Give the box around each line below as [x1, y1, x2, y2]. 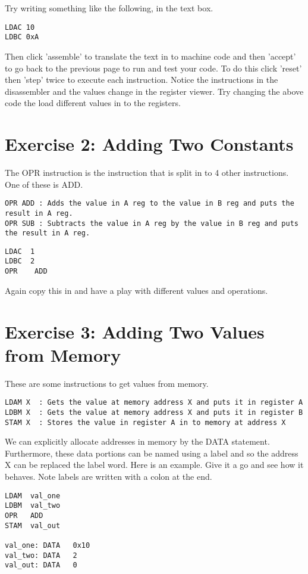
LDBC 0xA [5, 33, 39, 42]
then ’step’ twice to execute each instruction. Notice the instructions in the [5, 73, 278, 86]
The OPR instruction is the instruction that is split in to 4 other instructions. [5, 166, 289, 178]
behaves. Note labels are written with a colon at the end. [5, 470, 212, 483]
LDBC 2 [5, 257, 35, 266]
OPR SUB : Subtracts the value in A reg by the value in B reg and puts [5, 219, 298, 228]
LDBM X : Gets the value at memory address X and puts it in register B [5, 408, 303, 417]
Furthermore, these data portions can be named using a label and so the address [5, 446, 298, 459]
